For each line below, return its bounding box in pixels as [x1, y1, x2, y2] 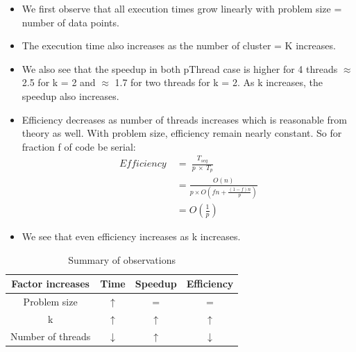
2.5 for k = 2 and [22, 75, 96, 90]
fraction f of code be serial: [22, 139, 136, 153]
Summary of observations [68, 252, 176, 267]
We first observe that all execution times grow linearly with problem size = [22, 1, 342, 15]
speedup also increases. [22, 88, 119, 103]
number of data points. [22, 15, 119, 29]
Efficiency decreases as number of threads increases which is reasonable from [22, 112, 347, 126]
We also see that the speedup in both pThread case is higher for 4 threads [22, 61, 338, 76]
